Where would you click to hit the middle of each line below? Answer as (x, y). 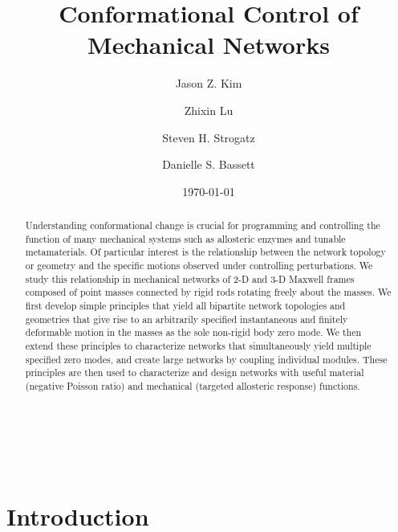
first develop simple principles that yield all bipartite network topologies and (185, 306)
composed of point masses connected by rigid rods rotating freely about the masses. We (208, 292)
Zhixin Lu (209, 110)
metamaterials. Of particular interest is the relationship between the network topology (205, 252)
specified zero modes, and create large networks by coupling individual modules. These (206, 359)
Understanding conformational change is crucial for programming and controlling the (203, 225)
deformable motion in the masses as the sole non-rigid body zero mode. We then (193, 332)
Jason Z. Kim (209, 83)
